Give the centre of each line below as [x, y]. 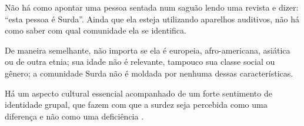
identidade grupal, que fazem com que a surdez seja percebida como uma [136, 105]
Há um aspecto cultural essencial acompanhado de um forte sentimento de [138, 93]
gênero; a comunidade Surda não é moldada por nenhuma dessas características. [149, 73]
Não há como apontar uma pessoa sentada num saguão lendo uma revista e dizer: [152, 7]
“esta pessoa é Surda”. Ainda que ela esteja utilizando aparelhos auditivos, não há [152, 19]
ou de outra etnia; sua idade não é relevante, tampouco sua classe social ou [140, 62]
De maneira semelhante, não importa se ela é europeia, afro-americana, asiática [148, 50]
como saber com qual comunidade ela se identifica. [96, 30]
